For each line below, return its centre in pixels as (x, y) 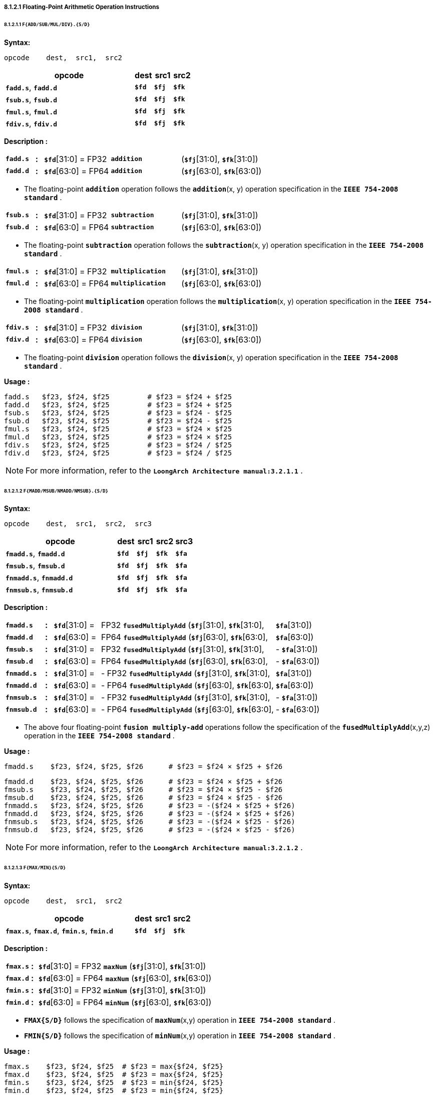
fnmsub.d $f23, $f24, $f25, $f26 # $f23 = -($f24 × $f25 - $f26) (150, 830)
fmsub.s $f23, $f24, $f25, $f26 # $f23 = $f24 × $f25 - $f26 (143, 790)
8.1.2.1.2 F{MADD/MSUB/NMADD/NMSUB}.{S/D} (56, 491)
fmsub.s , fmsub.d (35, 566)
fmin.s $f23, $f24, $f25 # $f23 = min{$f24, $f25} (114, 1083)
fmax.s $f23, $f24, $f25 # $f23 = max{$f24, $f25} (114, 1067)
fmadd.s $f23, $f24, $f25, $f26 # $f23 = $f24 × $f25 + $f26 (143, 767)
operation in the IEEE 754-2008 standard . (99, 736)
